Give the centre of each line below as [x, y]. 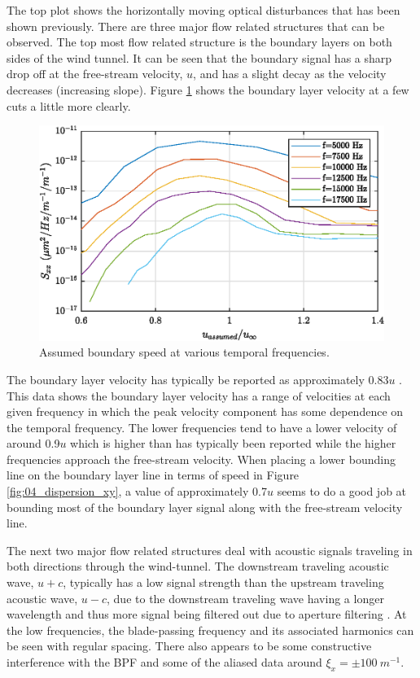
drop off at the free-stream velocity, [95, 74]
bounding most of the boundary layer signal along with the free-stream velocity [205, 507]
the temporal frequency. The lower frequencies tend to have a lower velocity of [202, 427]
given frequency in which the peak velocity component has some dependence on [205, 411]
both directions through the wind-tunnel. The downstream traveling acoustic [198, 566]
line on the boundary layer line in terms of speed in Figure [153, 475]
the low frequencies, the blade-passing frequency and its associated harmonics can [210, 630]
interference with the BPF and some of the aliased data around [164, 662]
